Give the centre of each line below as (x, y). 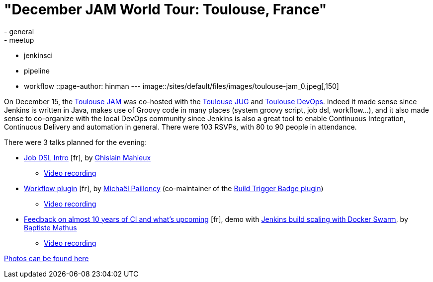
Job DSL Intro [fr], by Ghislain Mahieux (87, 157)
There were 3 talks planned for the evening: (76, 142)
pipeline (37, 70)
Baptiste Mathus (50, 227)
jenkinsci (38, 55)
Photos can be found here (46, 258)
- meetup (19, 40)
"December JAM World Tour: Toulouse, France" (166, 9)
